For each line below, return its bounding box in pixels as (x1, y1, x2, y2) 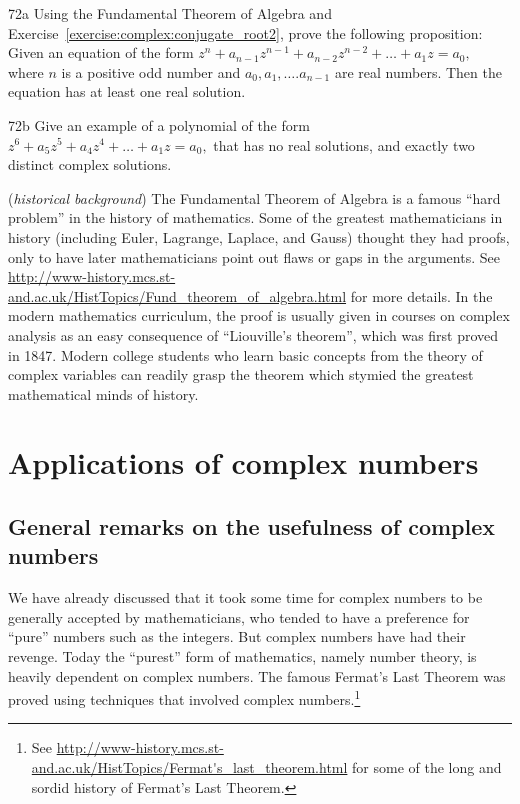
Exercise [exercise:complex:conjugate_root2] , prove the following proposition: (8, 22, 483, 43)
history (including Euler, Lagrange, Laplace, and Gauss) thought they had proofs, (8, 226, 510, 247)
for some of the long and (352, 757, 502, 778)
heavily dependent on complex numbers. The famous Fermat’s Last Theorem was (8, 665, 506, 686)
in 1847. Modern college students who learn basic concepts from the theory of (8, 344, 483, 365)
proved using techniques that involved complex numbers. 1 (8, 686, 361, 709)
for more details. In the (350, 285, 493, 306)
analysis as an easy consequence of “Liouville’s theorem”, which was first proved (8, 324, 499, 345)
